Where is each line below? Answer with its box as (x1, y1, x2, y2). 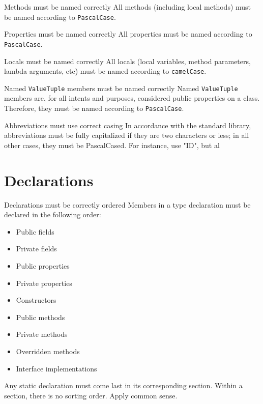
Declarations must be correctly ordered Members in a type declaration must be (4, 199, 251, 210)
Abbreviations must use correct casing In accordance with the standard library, (4, 120, 251, 130)
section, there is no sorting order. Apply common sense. (4, 390, 178, 400)
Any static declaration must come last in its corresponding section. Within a (4, 380, 243, 391)
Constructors (16, 295, 56, 305)
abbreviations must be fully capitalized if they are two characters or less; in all (4, 130, 249, 140)
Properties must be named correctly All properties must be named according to (4, 28, 252, 39)
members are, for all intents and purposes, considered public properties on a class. (4, 93, 260, 103)
